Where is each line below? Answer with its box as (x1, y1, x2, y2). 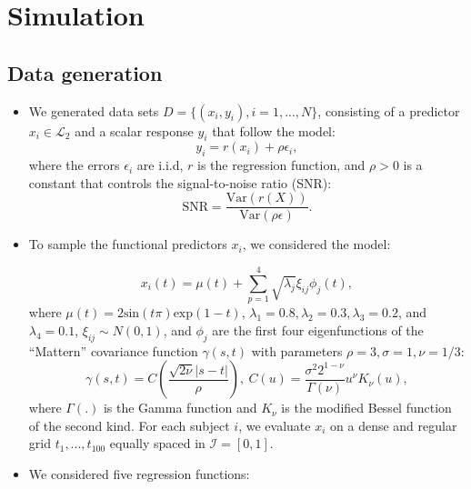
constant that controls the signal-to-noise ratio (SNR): (28, 173, 332, 192)
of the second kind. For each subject (28, 415, 230, 434)
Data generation (7, 58, 163, 86)
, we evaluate (238, 415, 311, 434)
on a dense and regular (330, 415, 457, 434)
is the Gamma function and (103, 398, 257, 417)
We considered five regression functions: (28, 464, 250, 483)
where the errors (28, 155, 120, 175)
